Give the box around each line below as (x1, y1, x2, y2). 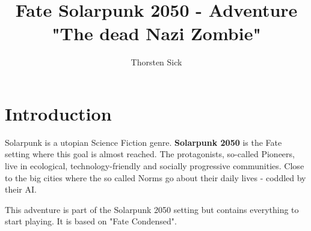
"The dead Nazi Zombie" (52, 21, 261, 46)
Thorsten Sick (131, 56, 182, 68)
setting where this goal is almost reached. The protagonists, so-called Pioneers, (5, 148, 295, 160)
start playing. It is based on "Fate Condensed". (5, 215, 177, 227)
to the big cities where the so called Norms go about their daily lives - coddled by (5, 171, 306, 184)
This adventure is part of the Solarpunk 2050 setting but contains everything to (5, 203, 299, 215)
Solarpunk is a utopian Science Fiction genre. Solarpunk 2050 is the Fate (5, 136, 282, 148)
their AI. (5, 183, 37, 196)
